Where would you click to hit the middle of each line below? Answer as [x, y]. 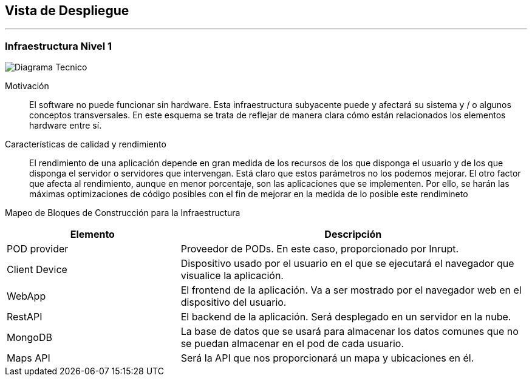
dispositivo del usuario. [234, 302]
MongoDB [29, 338]
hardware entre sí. [66, 126]
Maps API [29, 358]
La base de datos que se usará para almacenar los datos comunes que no [350, 332]
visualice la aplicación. [232, 276]
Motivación [27, 86]
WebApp [26, 296]
